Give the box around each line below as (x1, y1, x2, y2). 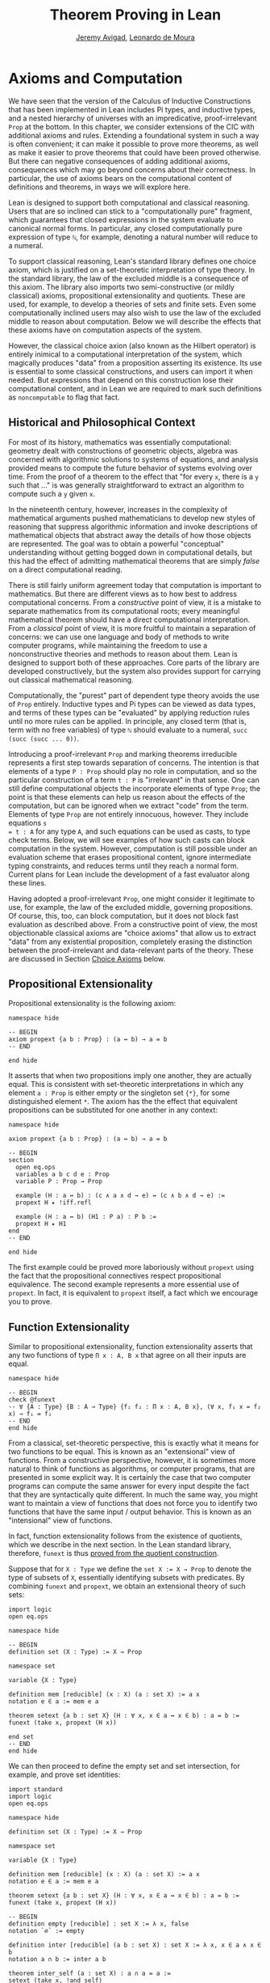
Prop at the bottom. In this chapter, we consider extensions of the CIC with (8, 121, 255, 131)
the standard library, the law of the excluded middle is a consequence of (8, 273, 249, 283)
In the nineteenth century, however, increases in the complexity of (8, 504, 228, 514)
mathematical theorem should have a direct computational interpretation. (8, 615, 251, 624)
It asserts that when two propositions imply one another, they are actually (8, 1071, 252, 1080)
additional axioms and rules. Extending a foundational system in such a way (8, 130, 260, 140)
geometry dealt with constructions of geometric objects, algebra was (8, 446, 239, 455)
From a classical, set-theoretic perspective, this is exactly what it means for (8, 1438, 260, 1448)
